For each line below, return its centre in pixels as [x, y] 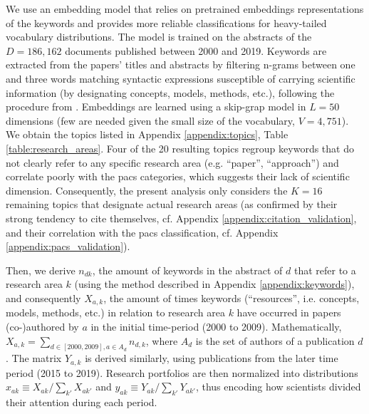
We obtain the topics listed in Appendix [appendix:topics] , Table [147, 134]
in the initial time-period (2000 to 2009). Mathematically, [216, 326]
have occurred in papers [289, 312]
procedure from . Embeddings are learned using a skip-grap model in [156, 107]
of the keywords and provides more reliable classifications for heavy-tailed [166, 22]
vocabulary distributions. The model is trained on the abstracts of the [159, 37]
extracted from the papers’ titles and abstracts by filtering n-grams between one [181, 64]
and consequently [43, 297]
